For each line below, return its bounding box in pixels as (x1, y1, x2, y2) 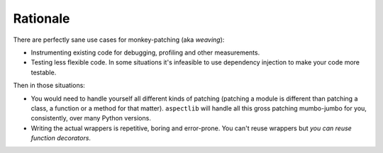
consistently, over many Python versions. (30, 114, 152, 123)
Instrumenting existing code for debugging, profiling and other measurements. (30, 48, 260, 57)
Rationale (13, 11, 70, 26)
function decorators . (30, 134, 91, 142)
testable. (30, 68, 57, 76)
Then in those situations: (13, 81, 85, 90)
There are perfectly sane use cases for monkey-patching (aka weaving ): (13, 35, 225, 44)
